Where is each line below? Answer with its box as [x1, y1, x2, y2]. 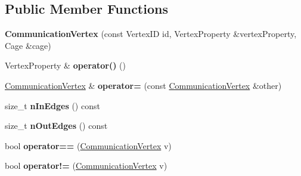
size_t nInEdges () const [5, 99, 100, 112]
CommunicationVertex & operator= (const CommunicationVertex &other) [5, 79, 282, 91]
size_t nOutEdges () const [5, 119, 108, 132]
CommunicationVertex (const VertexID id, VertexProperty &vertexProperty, [5, 27, 297, 40]
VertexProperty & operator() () [5, 59, 126, 72]
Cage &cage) [5, 39, 51, 51]
